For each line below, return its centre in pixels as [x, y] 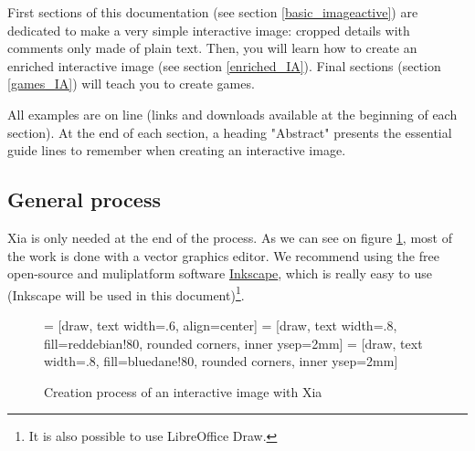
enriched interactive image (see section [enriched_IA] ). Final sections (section [224, 65]
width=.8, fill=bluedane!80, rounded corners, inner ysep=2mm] [221, 361]
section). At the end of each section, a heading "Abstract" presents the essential [230, 132]
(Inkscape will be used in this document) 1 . [126, 293]
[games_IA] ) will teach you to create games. [131, 84]
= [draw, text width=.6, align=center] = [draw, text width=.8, [221, 325]
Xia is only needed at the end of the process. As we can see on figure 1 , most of [230, 237]
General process [84, 199]
